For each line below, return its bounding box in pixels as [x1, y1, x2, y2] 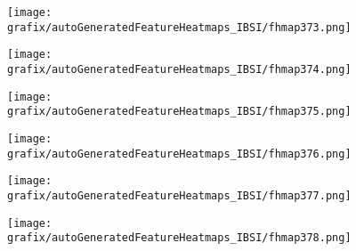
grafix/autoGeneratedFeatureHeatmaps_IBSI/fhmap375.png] [7, 105, 352, 118]
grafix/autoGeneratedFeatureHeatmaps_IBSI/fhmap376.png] [7, 147, 352, 160]
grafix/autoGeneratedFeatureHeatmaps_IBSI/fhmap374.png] [7, 62, 352, 76]
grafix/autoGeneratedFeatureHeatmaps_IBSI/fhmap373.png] [7, 20, 352, 34]
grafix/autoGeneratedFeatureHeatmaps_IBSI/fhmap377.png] [7, 189, 352, 202]
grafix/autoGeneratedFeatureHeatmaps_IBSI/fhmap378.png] [7, 231, 352, 245]
